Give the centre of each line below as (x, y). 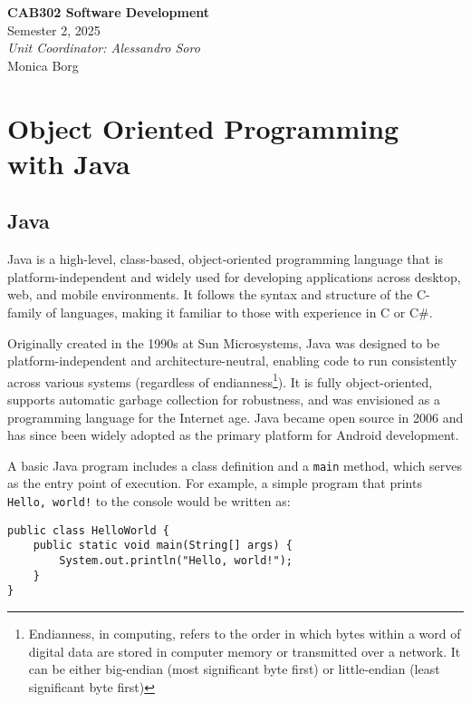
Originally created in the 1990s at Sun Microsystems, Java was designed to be (224, 342)
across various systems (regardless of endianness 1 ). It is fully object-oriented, (220, 380)
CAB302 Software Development (109, 12)
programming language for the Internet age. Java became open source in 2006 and (235, 417)
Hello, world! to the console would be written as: (149, 500)
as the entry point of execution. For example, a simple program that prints (215, 483)
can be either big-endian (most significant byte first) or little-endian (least (234, 669)
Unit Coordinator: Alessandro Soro (104, 48)
